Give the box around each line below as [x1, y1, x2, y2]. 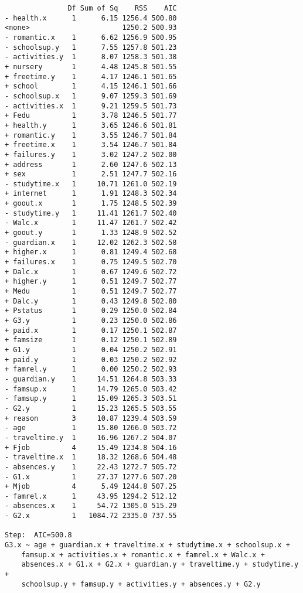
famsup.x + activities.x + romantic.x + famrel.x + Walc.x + [21, 550, 265, 559]
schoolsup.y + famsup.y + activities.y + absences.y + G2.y [21, 580, 261, 588]
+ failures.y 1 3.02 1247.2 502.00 [5, 150, 177, 159]
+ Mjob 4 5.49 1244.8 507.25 [5, 482, 177, 491]
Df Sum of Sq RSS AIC [67, 4, 177, 12]
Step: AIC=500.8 [5, 531, 72, 540]
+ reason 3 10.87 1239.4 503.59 [5, 414, 177, 422]
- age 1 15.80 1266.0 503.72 [5, 424, 177, 432]
